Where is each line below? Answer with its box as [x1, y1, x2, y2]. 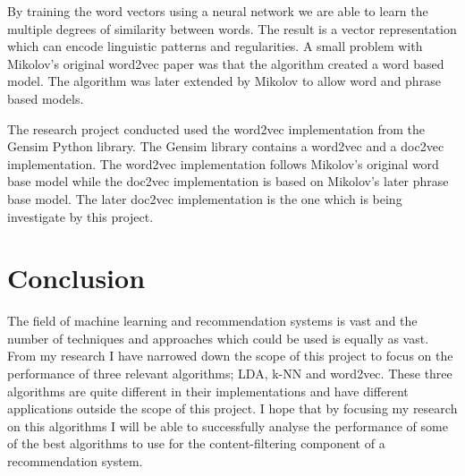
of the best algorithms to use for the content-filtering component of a [7, 434, 385, 453]
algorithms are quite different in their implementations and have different [7, 381, 409, 400]
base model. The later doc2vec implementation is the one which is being [7, 189, 402, 208]
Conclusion [7, 259, 146, 296]
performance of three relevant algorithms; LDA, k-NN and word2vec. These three [7, 364, 452, 383]
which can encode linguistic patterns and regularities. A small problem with [7, 37, 423, 55]
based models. [7, 89, 84, 107]
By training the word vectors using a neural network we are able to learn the [7, 2, 428, 20]
